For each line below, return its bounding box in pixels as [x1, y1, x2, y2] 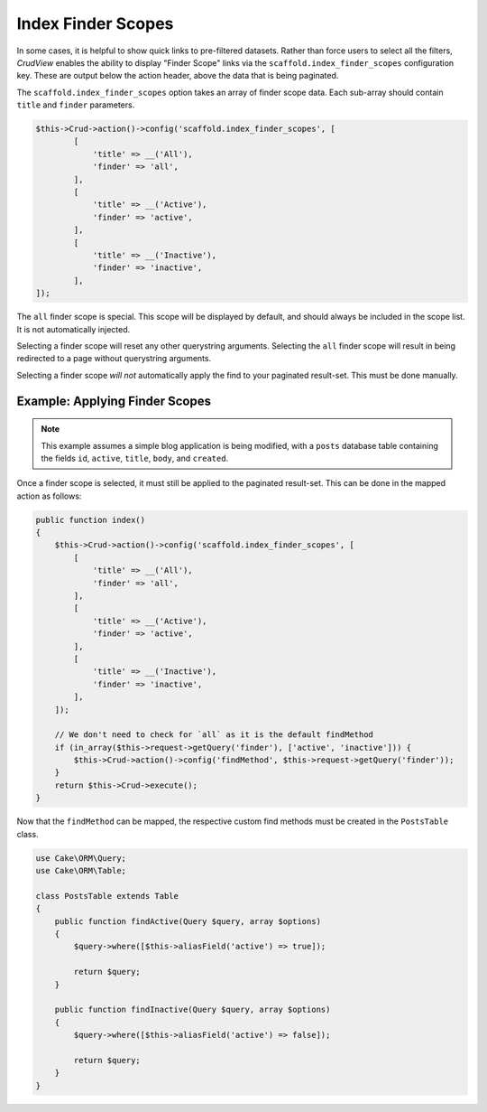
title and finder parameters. [16, 99, 135, 110]
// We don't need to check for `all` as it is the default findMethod [54, 730, 374, 740]
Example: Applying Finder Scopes [16, 393, 212, 408]
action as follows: [16, 491, 82, 501]
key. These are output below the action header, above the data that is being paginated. [16, 70, 339, 81]
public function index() [35, 515, 146, 525]
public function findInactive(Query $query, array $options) [54, 1005, 331, 1015]
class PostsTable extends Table [35, 891, 179, 901]
